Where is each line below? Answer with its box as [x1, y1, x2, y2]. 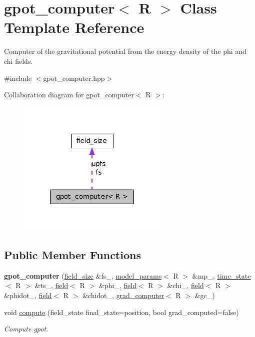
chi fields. [4, 55, 33, 66]
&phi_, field [98, 280, 136, 291]
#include [4, 72, 32, 83]
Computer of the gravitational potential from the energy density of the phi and [4, 46, 246, 56]
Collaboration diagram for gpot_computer [4, 89, 134, 100]
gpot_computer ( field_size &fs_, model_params [4, 270, 162, 281]
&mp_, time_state [192, 270, 251, 281]
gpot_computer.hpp [43, 72, 105, 83]
